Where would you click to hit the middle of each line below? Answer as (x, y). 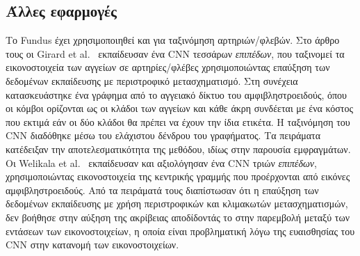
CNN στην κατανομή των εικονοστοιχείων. (92, 245)
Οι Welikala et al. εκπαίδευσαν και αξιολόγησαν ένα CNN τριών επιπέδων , (161, 162)
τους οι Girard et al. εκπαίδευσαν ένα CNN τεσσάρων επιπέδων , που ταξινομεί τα (175, 53)
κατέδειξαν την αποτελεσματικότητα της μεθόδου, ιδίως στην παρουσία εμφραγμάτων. (178, 149)
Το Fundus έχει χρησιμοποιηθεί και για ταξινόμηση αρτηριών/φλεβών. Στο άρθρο (173, 40)
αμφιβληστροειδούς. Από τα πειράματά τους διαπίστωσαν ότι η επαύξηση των (162, 190)
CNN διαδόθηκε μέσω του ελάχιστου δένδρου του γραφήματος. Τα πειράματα (163, 135)
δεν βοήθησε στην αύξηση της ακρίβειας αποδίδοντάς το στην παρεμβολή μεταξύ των (178, 217)
